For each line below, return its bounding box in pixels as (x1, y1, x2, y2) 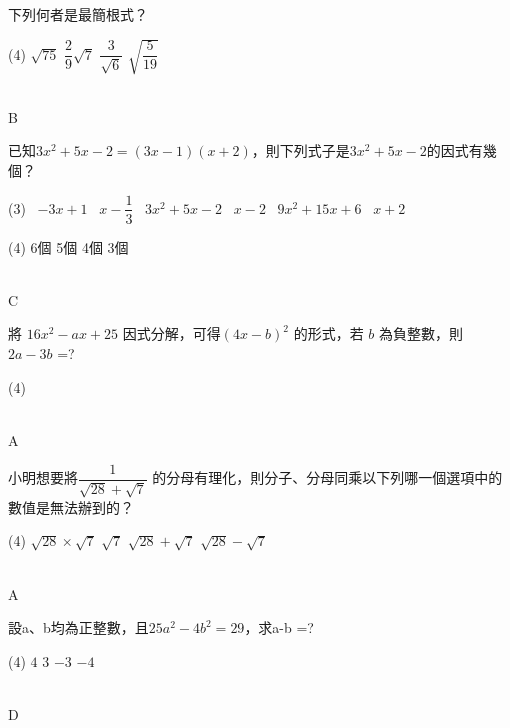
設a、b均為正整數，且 (8, 617, 149, 638)
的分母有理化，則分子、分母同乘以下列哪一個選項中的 (152, 467, 503, 488)
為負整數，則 (379, 323, 464, 344)
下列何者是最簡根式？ (8, 4, 148, 24)
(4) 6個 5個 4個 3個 (8, 236, 129, 257)
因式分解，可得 (122, 323, 221, 344)
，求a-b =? (244, 617, 314, 638)
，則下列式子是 (251, 140, 350, 161)
